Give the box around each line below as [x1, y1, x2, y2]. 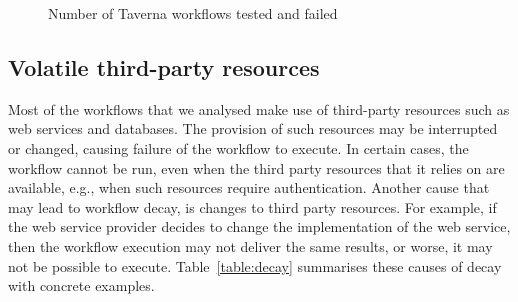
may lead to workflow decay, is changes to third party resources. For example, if [8, 196, 497, 217]
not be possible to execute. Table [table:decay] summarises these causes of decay [8, 255, 502, 276]
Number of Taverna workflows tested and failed [48, 3, 338, 23]
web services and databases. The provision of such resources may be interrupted [8, 118, 498, 139]
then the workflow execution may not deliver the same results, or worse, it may [8, 235, 493, 256]
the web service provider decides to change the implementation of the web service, [8, 216, 511, 237]
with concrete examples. [8, 275, 155, 296]
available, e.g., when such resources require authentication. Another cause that [8, 177, 490, 198]
